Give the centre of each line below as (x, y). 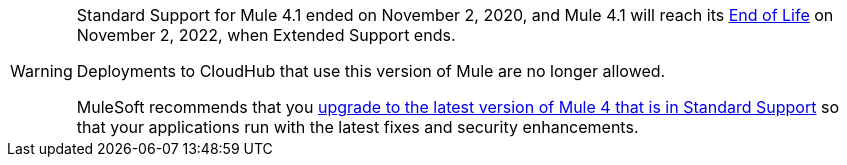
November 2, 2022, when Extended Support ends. (266, 35)
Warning (41, 71)
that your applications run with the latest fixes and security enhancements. (357, 127)
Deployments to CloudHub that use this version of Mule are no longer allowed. (371, 71)
